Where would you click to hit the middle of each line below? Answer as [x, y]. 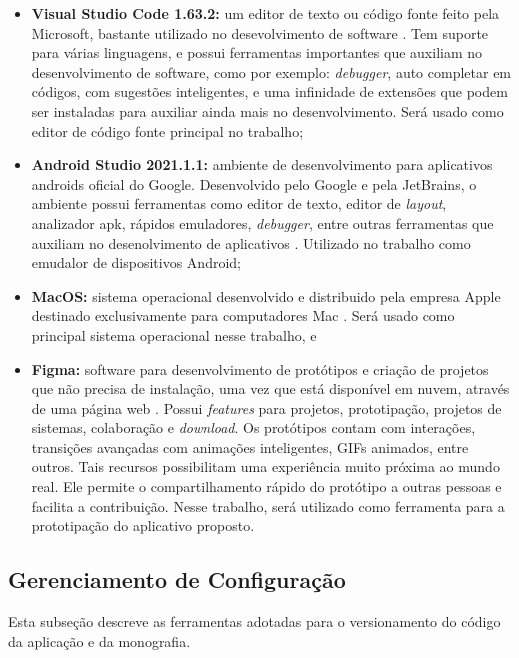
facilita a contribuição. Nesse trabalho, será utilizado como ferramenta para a [268, 505]
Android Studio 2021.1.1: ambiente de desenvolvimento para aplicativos [262, 164]
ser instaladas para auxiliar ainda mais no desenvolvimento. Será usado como [267, 110]
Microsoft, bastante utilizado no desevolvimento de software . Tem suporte [260, 32]
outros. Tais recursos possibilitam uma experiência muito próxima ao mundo [265, 466]
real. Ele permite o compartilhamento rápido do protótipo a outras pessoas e [266, 486]
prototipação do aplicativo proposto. [143, 525]
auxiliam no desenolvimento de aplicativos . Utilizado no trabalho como [251, 242]
